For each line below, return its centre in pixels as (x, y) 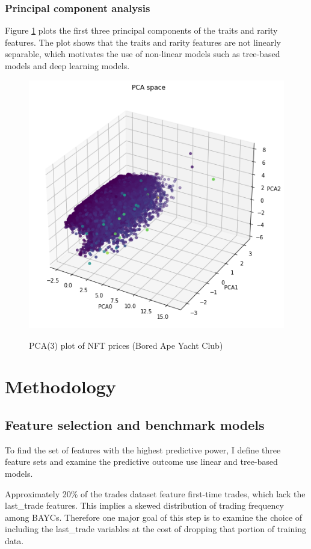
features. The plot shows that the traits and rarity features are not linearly (143, 42)
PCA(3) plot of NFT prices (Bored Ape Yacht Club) (126, 345)
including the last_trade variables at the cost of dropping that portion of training (156, 529)
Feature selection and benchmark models (135, 425)
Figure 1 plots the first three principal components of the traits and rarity (141, 30)
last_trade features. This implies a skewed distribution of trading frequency (144, 505)
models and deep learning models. (67, 66)
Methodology (60, 386)
